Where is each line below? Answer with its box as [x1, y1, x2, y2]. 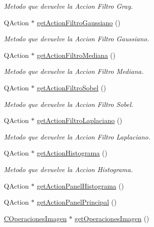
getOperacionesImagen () [74, 213, 149, 223]
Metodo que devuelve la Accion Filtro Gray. [4, 1, 133, 11]
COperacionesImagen [4, 213, 67, 223]
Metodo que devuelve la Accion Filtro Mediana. [4, 66, 144, 76]
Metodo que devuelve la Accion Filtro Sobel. [4, 99, 134, 109]
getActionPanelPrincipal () [36, 197, 117, 207]
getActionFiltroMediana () [36, 50, 116, 60]
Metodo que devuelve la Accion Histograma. [4, 164, 133, 174]
